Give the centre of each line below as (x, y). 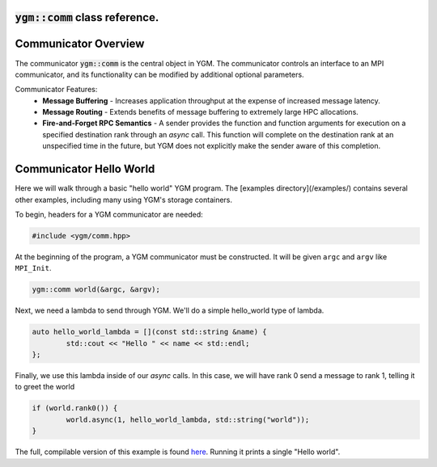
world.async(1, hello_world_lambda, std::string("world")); (188, 419)
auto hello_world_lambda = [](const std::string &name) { (149, 332)
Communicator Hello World (85, 169)
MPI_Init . (33, 268)
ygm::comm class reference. (87, 17)
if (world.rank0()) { (75, 408)
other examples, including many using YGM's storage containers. (124, 200)
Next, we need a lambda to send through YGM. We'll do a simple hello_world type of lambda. (170, 310)
